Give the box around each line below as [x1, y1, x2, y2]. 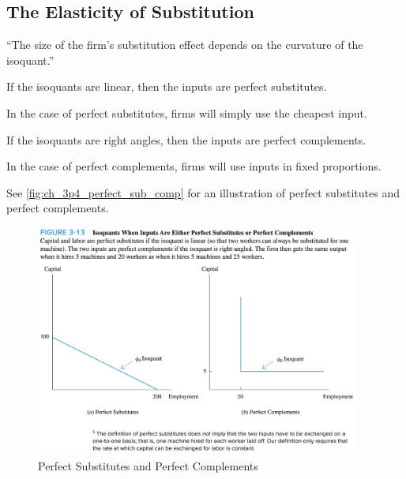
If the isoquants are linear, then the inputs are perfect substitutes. [6, 78, 327, 95]
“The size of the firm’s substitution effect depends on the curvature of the [6, 36, 363, 53]
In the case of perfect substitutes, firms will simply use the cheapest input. [6, 104, 367, 121]
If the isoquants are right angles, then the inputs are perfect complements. [6, 131, 367, 148]
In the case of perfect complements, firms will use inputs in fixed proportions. [6, 158, 382, 174]
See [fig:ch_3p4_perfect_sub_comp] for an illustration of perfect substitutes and [6, 184, 400, 200]
